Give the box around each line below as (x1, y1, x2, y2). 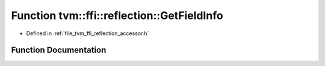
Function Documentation (11, 45, 107, 55)
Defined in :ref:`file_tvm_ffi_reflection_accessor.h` (26, 30, 149, 37)
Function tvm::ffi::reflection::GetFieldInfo (11, 9, 223, 22)
